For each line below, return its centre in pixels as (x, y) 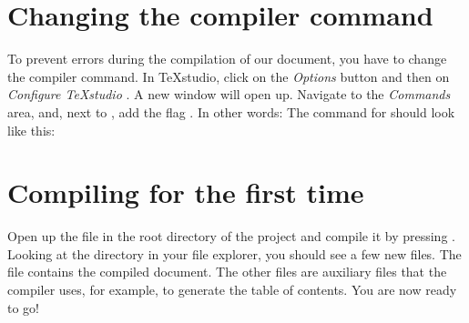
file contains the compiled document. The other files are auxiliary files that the (227, 272)
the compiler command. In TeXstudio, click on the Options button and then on (229, 76)
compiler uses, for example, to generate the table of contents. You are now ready (232, 289)
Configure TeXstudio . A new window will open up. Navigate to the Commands (229, 94)
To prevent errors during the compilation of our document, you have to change (227, 59)
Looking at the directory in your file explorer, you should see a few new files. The (234, 253)
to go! (23, 307)
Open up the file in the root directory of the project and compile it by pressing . (231, 236)
